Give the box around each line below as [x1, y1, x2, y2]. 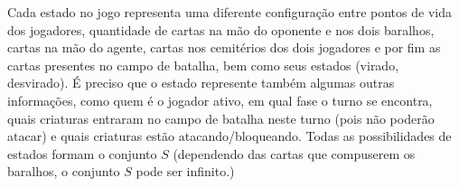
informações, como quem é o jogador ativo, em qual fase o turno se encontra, [7, 90, 433, 109]
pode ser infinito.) [136, 162, 235, 181]
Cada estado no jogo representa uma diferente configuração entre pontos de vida [7, 3, 452, 21]
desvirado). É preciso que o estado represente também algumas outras [7, 73, 395, 92]
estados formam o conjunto [7, 144, 157, 163]
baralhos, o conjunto [7, 162, 120, 181]
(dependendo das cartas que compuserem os [173, 144, 416, 163]
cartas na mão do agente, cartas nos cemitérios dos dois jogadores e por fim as [7, 38, 441, 57]
